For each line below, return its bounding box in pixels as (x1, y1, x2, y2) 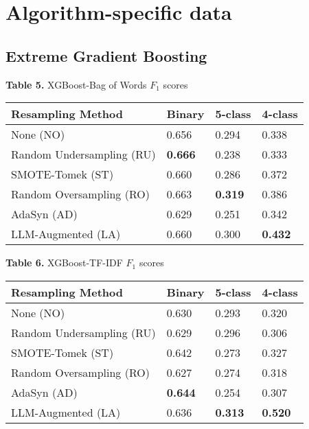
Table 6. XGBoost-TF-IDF (5, 255, 123, 270)
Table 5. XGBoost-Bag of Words (5, 77, 147, 91)
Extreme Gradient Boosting (5, 45, 207, 66)
